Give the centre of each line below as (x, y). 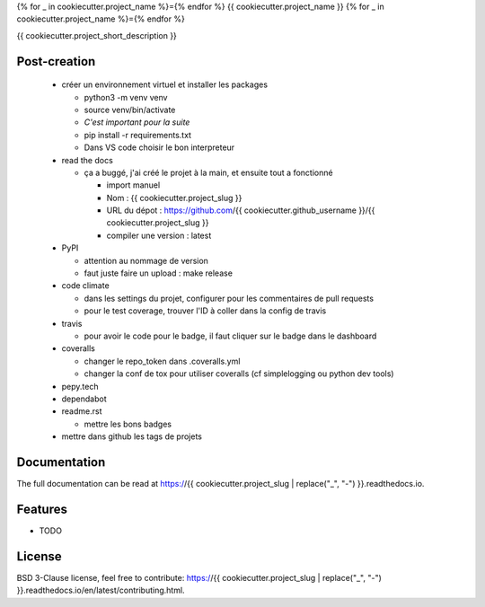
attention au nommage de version (146, 260)
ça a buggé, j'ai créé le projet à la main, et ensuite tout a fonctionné (208, 172)
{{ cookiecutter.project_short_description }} (97, 35)
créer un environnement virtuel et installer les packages (165, 84)
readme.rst (82, 411)
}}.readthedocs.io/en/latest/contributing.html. (101, 590)
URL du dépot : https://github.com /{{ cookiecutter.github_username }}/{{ (241, 210)
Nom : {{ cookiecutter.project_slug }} (174, 198)
